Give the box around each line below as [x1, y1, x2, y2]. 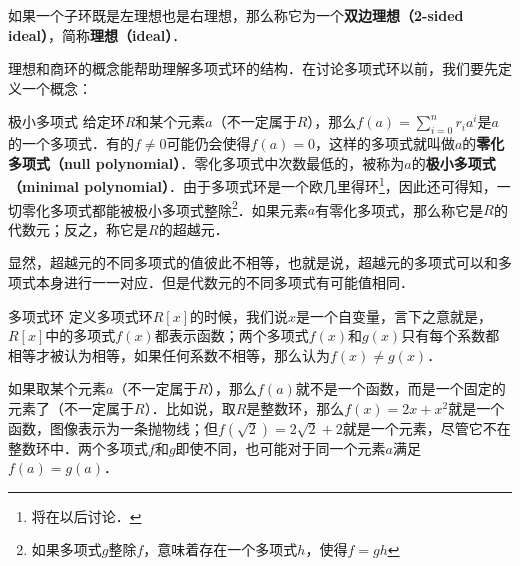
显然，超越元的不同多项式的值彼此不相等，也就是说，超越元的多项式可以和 [8, 252, 498, 273]
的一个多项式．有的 [8, 133, 134, 154]
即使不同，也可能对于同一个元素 [175, 437, 386, 458]
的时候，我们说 [189, 305, 288, 326]
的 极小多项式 [411, 152, 496, 173]
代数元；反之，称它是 [8, 218, 148, 239]
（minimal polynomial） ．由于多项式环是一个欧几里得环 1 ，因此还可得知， [8, 173, 497, 197]
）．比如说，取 [144, 398, 236, 419]
